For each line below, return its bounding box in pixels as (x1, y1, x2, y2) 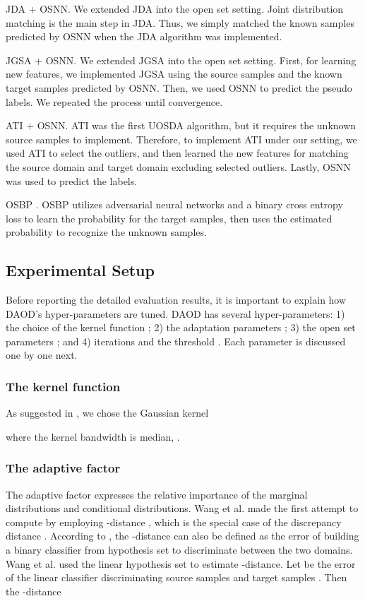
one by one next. (6, 347, 78, 362)
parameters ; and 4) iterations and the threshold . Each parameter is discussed (6, 333, 346, 348)
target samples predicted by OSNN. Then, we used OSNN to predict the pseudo (6, 80, 352, 95)
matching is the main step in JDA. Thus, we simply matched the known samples (6, 15, 354, 30)
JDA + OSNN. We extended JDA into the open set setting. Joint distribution (6, 1, 344, 16)
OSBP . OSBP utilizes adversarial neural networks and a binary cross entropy (6, 197, 343, 212)
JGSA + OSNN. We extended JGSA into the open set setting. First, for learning (6, 52, 357, 67)
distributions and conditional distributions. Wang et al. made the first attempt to (6, 501, 359, 516)
